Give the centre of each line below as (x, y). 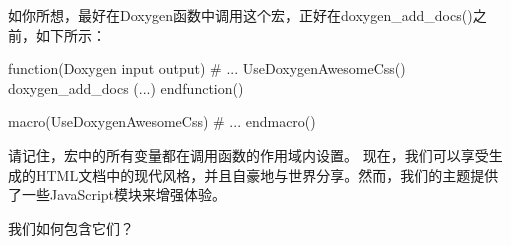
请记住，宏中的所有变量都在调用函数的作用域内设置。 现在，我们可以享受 (248, 154)
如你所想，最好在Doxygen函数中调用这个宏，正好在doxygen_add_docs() (240, 15)
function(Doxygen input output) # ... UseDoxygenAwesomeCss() (207, 68)
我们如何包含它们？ (71, 227)
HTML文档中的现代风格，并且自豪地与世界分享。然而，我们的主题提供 (267, 174)
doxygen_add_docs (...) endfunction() (126, 87)
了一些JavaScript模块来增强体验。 (117, 194)
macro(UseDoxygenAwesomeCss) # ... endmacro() (162, 121)
